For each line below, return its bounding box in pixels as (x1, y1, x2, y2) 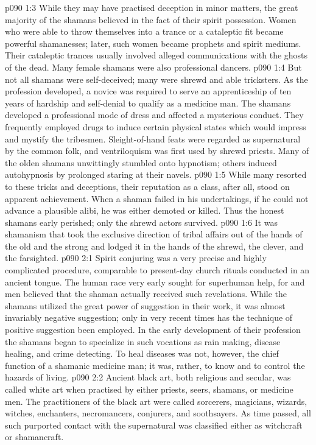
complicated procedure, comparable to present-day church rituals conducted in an (5, 264, 310, 276)
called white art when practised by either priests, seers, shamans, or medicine (5, 383, 293, 395)
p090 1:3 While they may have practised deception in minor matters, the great (5, 1, 298, 13)
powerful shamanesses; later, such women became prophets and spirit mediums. (5, 37, 301, 49)
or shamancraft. (5, 430, 64, 443)
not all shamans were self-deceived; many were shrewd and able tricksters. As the (5, 72, 308, 85)
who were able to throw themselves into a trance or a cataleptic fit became (5, 25, 284, 38)
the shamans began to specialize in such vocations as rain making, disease (5, 335, 281, 348)
